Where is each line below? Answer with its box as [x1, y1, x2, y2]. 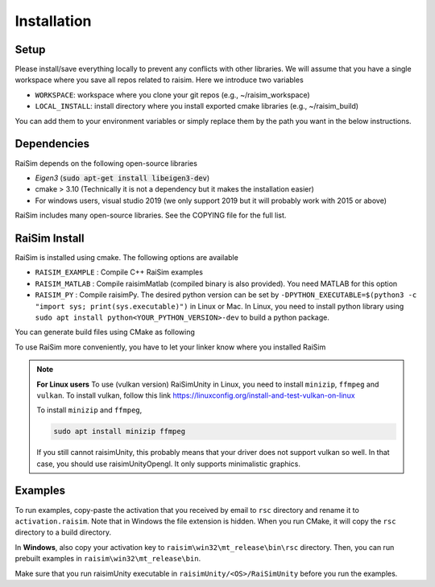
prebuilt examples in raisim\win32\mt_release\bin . [14, 554, 201, 564]
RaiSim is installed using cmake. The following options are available [14, 253, 239, 262]
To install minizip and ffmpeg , [36, 405, 143, 415]
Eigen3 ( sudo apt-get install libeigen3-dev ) [35, 173, 210, 183]
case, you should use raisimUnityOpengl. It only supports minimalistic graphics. [36, 459, 301, 469]
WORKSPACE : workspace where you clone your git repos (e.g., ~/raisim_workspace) [35, 89, 310, 100]
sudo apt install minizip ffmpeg [53, 427, 185, 436]
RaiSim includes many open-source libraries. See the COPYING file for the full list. [14, 210, 287, 221]
